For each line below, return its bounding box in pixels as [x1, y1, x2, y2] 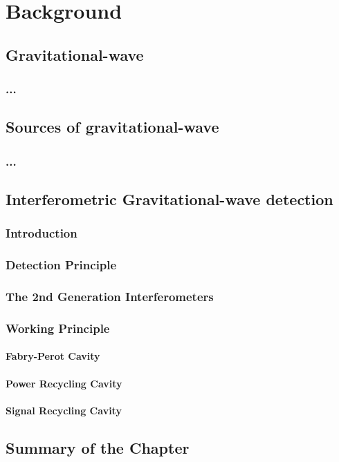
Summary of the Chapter [6, 436, 190, 458]
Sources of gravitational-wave [6, 116, 219, 137]
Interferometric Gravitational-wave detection [6, 189, 333, 210]
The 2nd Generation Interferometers [6, 288, 214, 305]
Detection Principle [6, 256, 117, 273]
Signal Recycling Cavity [6, 403, 122, 417]
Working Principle [6, 319, 110, 336]
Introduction [6, 224, 77, 242]
